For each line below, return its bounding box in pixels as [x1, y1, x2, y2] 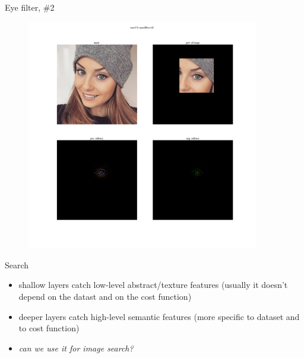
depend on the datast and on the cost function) [18, 290, 192, 302]
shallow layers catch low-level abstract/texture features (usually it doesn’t [18, 278, 288, 291]
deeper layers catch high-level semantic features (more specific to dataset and [18, 310, 300, 322]
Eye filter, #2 [5, 1, 55, 13]
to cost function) [18, 322, 80, 334]
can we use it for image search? [18, 341, 134, 354]
